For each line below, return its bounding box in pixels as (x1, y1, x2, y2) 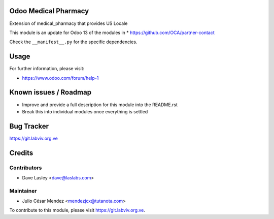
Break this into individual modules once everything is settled (22, 108, 148, 114)
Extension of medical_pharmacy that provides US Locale (9, 20, 128, 26)
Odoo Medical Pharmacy (9, 7, 89, 15)
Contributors (9, 164, 42, 171)
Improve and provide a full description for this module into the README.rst (22, 102, 178, 108)
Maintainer (9, 187, 37, 194)
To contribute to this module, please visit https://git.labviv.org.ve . (9, 207, 146, 213)
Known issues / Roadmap (9, 88, 91, 97)
